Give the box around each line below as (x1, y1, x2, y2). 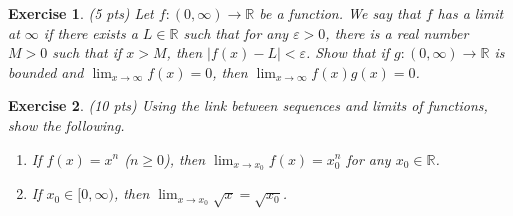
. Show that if (306, 42, 390, 63)
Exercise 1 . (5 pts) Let (8, 3, 154, 23)
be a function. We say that (259, 3, 421, 23)
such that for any (183, 22, 289, 43)
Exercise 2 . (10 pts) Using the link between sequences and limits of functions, (8, 95, 488, 116)
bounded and (8, 61, 84, 82)
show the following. (8, 114, 125, 135)
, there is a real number (325, 22, 469, 43)
